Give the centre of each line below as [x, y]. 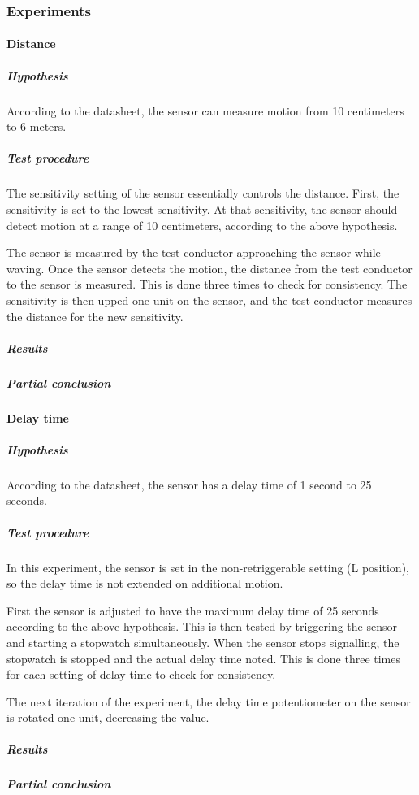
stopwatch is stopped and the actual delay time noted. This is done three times [204, 658]
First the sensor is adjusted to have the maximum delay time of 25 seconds [193, 610]
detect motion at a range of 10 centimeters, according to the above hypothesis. [202, 225]
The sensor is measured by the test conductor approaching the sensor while [194, 252]
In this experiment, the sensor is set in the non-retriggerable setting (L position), [208, 567]
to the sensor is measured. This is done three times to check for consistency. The [207, 284]
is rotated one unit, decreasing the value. [108, 717]
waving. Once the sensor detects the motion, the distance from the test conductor [209, 268]
